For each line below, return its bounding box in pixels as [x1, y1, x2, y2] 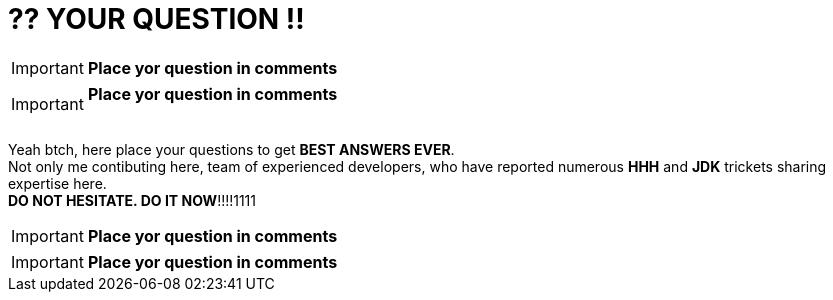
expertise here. [8, 174, 107, 192]
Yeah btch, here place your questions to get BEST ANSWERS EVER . [8, 140, 455, 158]
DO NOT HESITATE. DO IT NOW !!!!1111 [8, 191, 257, 209]
